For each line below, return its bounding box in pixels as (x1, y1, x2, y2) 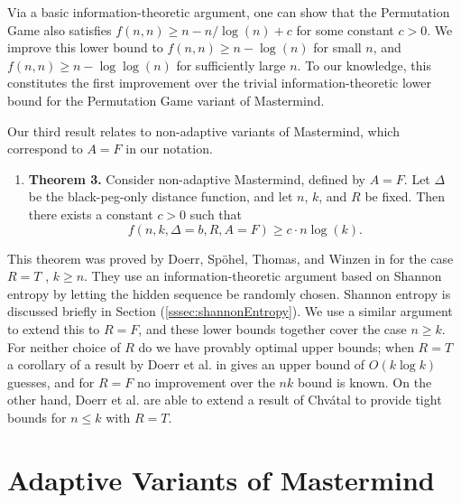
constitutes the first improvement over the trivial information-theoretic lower (7, 73, 431, 92)
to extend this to (7, 319, 100, 338)
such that (189, 204, 243, 223)
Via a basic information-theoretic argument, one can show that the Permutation (7, 3, 450, 21)
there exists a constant (28, 204, 153, 223)
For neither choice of (7, 337, 121, 356)
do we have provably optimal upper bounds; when (138, 337, 414, 356)
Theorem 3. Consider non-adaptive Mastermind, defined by (28, 169, 366, 188)
